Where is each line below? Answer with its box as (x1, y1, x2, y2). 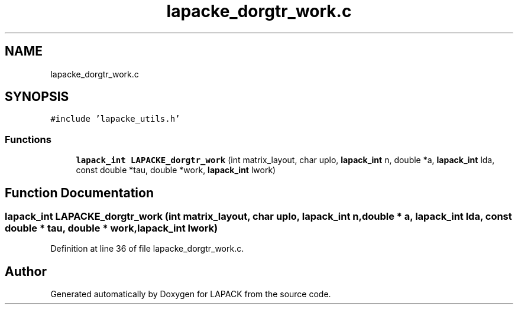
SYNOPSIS (5, 89, 69, 105)
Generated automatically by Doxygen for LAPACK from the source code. (50, 289, 331, 300)
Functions (5, 133, 51, 145)
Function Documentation (5, 185, 154, 200)
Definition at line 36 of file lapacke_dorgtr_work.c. (50, 243, 244, 254)
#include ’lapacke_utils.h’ (50, 114, 180, 124)
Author (5, 264, 47, 279)
